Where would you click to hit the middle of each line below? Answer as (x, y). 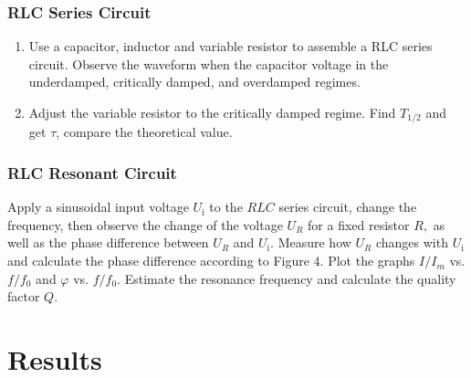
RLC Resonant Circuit (92, 172)
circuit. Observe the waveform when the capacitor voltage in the (209, 63)
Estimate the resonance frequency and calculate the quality (290, 278)
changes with (412, 242)
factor (24, 296)
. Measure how (311, 242)
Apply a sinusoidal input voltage (98, 207)
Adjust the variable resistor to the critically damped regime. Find (212, 112)
